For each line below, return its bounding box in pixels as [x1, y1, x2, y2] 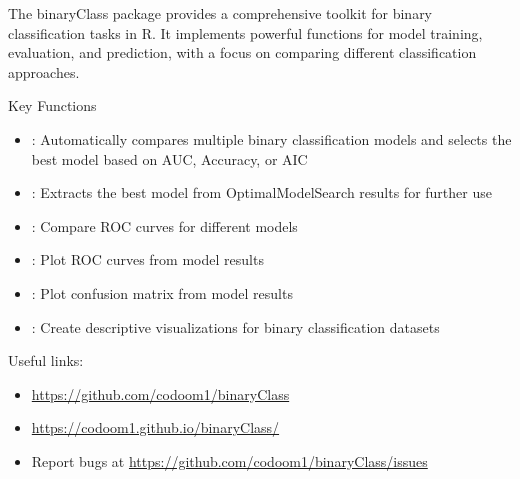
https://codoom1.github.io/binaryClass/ [31, 417, 280, 438]
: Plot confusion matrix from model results [31, 282, 293, 303]
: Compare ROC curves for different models [31, 215, 298, 236]
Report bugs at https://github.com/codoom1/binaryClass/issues [31, 450, 428, 471]
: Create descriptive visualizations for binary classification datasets [31, 316, 440, 337]
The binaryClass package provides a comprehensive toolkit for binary [8, 3, 433, 23]
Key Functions [8, 95, 97, 116]
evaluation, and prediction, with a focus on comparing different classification [8, 42, 477, 63]
